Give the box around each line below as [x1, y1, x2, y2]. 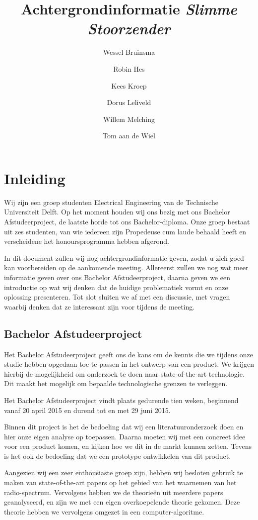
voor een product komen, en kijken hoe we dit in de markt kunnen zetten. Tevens [4, 441, 252, 451]
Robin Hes [113, 63, 145, 74]
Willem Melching [103, 113, 155, 124]
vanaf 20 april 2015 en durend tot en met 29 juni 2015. [4, 405, 171, 415]
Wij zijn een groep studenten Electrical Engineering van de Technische [4, 197, 218, 207]
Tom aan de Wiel [103, 130, 155, 141]
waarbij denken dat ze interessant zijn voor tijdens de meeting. [4, 301, 195, 312]
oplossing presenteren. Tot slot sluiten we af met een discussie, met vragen [4, 292, 230, 302]
